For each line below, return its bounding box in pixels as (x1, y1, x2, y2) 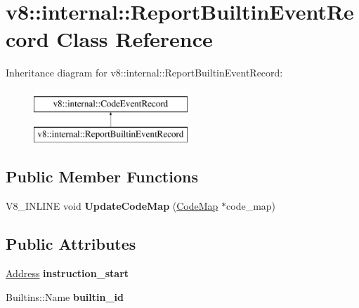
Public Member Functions (6, 166, 198, 187)
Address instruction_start (6, 266, 129, 281)
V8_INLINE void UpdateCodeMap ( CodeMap (6, 199, 218, 213)
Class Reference (56, 25, 213, 53)
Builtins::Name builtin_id (6, 289, 124, 304)
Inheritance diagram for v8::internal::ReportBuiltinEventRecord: (6, 65, 283, 80)
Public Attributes (6, 233, 136, 255)
